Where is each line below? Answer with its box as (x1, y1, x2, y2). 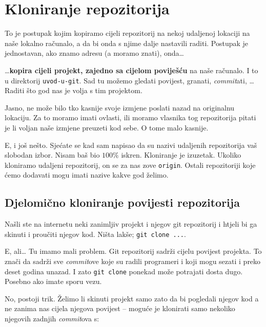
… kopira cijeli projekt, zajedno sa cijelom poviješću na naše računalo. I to (5, 64, 258, 75)
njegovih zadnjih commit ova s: (5, 313, 99, 324)
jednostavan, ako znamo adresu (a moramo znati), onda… (5, 48, 184, 58)
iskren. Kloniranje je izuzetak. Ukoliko (121, 149, 241, 160)
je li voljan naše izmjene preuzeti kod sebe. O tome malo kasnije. (5, 122, 209, 133)
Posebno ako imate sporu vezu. (5, 276, 102, 287)
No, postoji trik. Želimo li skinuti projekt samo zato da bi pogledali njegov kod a (5, 293, 259, 303)
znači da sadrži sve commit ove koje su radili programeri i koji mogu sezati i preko (5, 256, 261, 267)
